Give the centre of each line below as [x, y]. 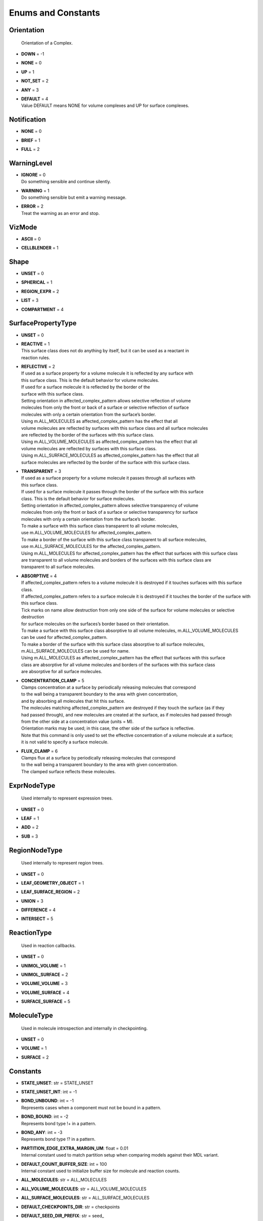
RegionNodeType [36, 850]
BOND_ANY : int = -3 [42, 1133]
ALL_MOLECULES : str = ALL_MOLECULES [64, 1180]
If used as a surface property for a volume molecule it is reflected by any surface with [107, 373]
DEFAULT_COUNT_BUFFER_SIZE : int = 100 [64, 1164]
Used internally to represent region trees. [63, 863]
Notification [28, 120]
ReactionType [30, 933]
